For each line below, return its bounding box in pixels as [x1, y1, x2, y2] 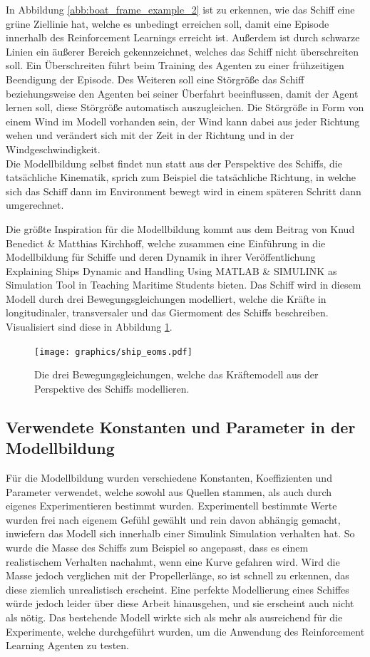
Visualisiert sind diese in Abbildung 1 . [6, 319, 173, 334]
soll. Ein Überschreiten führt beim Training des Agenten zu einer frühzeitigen [6, 58, 344, 73]
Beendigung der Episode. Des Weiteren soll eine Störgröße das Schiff [6, 71, 304, 86]
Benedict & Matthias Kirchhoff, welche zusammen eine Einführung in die [6, 235, 326, 250]
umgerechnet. [6, 197, 64, 212]
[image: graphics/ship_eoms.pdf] [34, 346, 192, 357]
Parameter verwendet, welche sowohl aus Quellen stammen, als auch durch [6, 484, 332, 499]
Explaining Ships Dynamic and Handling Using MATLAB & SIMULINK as [6, 263, 337, 278]
